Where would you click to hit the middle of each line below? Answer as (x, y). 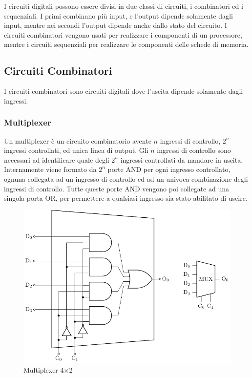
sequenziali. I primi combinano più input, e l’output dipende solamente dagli (118, 15)
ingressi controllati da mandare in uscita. (182, 159)
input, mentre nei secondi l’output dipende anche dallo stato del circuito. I (115, 25)
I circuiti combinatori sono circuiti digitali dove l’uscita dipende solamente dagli (124, 91)
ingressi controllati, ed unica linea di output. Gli (76, 150)
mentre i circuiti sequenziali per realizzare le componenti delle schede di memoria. (126, 44)
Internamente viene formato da (50, 169)
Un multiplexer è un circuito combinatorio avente (78, 140)
